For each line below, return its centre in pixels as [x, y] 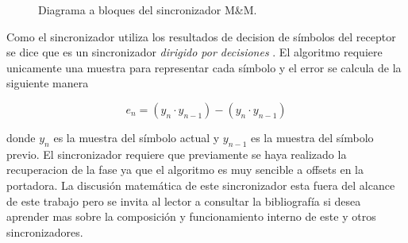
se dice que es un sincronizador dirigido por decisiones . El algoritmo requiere [194, 52]
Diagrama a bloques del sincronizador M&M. [148, 10]
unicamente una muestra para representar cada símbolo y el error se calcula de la [204, 67]
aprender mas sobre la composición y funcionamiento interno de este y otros [191, 216]
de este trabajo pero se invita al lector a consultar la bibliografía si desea [184, 201]
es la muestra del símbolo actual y [137, 137]
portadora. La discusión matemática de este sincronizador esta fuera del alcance [201, 185]
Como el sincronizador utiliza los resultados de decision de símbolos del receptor [201, 36]
